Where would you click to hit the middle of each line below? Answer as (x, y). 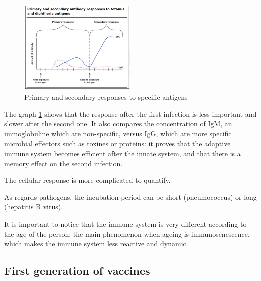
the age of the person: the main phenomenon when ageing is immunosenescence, (127, 233)
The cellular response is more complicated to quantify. (87, 180)
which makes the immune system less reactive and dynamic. (96, 243)
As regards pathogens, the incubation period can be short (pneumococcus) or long (130, 197)
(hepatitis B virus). (34, 207)
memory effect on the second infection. (63, 163)
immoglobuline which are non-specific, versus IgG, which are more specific (118, 133)
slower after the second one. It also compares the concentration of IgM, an (118, 124)
